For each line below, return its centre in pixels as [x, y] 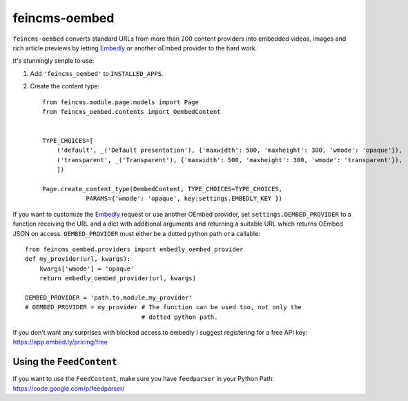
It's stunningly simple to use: [54, 61]
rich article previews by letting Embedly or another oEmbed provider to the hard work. [135, 48]
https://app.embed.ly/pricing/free [60, 342]
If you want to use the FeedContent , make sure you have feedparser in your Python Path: [144, 379]
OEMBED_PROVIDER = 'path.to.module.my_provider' [109, 297]
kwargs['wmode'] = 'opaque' [87, 268]
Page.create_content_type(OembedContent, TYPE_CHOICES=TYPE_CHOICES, [163, 189]
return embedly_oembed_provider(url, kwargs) [118, 278]
